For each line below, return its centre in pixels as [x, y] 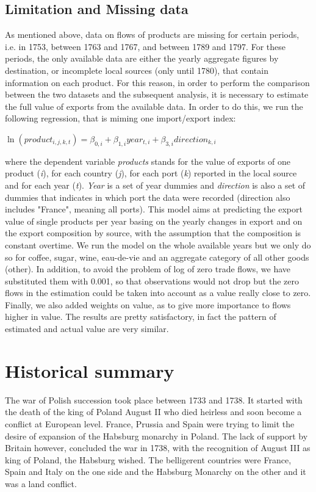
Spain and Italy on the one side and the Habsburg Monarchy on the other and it [156, 472]
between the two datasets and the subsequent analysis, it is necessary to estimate [157, 94]
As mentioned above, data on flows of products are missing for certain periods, [152, 34]
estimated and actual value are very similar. [87, 329]
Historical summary [90, 370]
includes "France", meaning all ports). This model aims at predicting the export [154, 209]
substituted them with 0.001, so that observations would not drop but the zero [152, 280]
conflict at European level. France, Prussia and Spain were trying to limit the [150, 423]
